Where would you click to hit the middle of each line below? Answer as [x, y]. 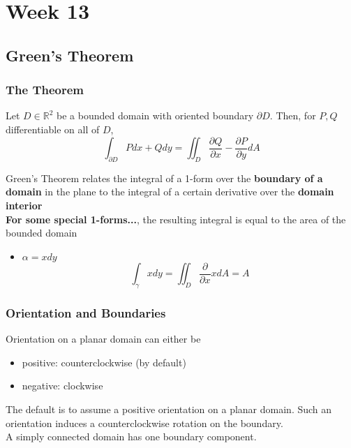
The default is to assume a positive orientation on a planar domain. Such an [169, 409]
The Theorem [45, 90]
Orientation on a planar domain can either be [103, 339]
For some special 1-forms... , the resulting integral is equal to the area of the [176, 219]
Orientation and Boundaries [86, 312]
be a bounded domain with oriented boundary [155, 115]
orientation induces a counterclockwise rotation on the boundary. [144, 423]
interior [24, 206]
